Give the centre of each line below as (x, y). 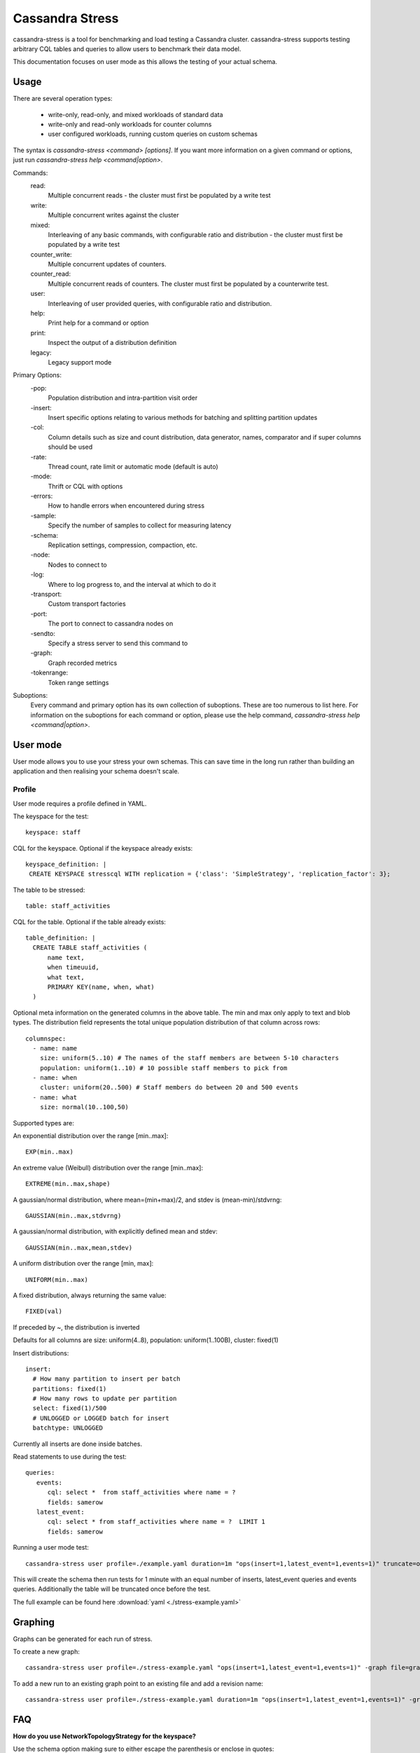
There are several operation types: (63, 99)
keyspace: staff (53, 832)
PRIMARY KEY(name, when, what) (101, 987)
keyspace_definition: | (66, 865)
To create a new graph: (46, 1652)
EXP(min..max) (49, 1152)
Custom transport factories (87, 604)
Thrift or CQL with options (85, 486)
